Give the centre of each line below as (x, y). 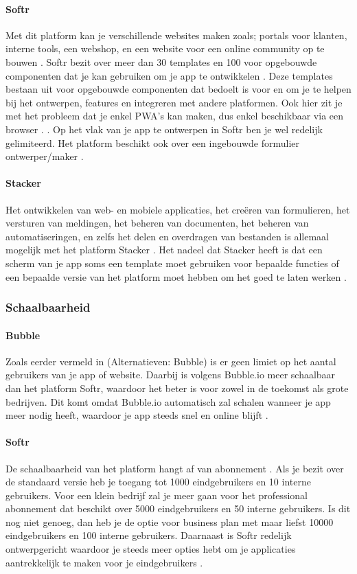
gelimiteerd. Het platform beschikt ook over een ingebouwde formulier (153, 142)
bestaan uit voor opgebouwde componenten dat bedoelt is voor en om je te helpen (178, 89)
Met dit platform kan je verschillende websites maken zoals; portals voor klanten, (176, 35)
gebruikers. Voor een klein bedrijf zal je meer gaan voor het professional (157, 495)
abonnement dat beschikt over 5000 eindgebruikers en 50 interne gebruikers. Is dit (178, 508)
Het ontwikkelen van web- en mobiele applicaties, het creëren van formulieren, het (178, 209)
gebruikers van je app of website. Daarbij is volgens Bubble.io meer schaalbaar (171, 375)
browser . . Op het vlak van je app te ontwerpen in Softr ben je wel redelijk (164, 129)
